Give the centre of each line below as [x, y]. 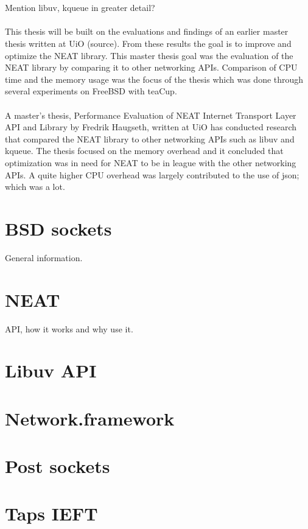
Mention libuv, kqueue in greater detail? [80, 8]
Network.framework [90, 418]
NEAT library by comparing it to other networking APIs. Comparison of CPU [151, 67]
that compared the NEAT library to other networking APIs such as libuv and [150, 138]
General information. [44, 257]
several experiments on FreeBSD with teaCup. [91, 91]
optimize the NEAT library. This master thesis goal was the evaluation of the [149, 55]
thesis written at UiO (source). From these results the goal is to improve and [148, 43]
